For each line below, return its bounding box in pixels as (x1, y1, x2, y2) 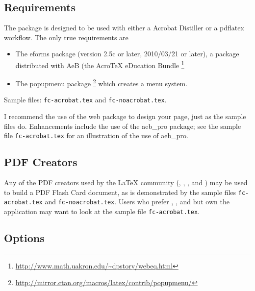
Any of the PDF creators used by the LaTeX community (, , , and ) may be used (4, 177, 248, 188)
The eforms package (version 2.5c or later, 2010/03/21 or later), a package (15, 48, 239, 59)
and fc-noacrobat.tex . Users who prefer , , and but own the (45, 196, 229, 207)
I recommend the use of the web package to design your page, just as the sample (4, 111, 246, 121)
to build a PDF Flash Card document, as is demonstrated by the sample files (4, 187, 236, 197)
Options (4, 230, 45, 245)
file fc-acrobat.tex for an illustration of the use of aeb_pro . (4, 130, 188, 141)
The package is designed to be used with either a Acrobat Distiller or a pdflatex (4, 23, 244, 33)
